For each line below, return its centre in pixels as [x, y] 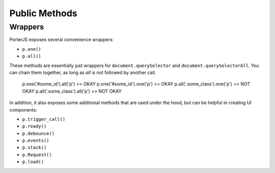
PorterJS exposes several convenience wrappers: [62, 40]
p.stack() [34, 148]
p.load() [33, 162]
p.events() [36, 141]
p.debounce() [38, 133]
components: [23, 110]
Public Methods [43, 13]
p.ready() [34, 126]
